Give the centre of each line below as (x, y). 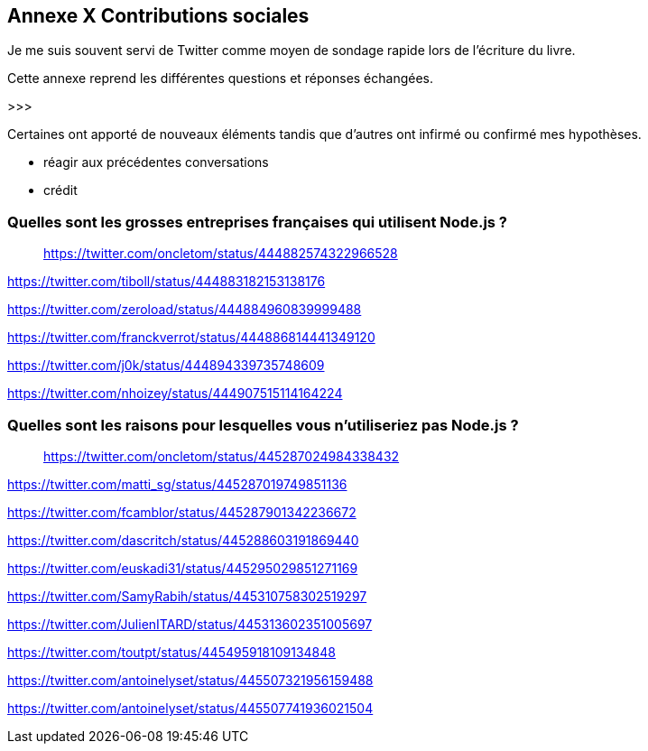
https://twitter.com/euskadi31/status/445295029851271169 (183, 568)
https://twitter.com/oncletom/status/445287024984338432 (222, 456)
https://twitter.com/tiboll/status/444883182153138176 (167, 282)
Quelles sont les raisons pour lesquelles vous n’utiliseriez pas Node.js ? (263, 425)
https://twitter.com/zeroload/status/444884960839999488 (185, 310)
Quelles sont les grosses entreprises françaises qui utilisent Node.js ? (258, 222)
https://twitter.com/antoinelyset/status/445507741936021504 (190, 708)
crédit (60, 190)
